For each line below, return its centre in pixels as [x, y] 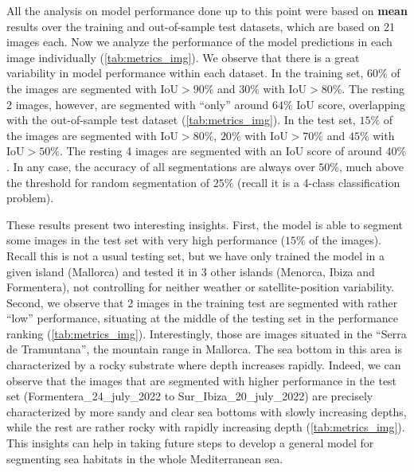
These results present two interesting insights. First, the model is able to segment [205, 224]
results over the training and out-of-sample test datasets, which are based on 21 [201, 26]
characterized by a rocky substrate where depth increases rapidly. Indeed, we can [204, 365]
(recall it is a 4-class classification [319, 182]
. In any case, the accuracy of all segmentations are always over [161, 166]
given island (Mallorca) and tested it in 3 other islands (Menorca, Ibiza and [191, 271]
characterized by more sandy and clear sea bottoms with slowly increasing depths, [207, 411]
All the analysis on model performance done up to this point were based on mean [207, 10]
